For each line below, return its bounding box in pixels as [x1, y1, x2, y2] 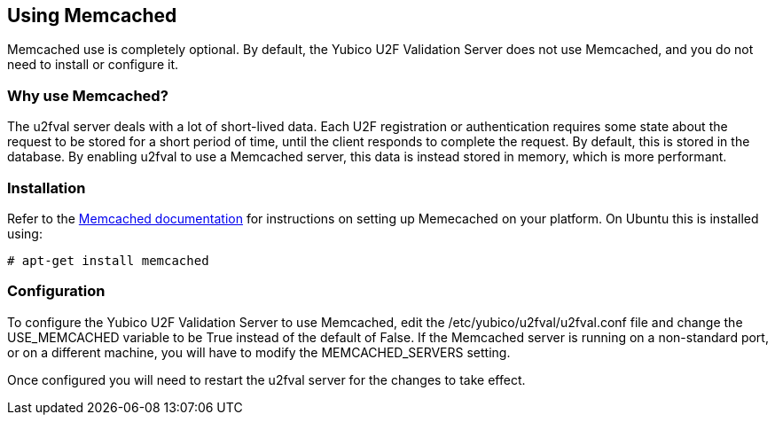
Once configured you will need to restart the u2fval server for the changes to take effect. [7, 371, 526, 387]
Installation [7, 178, 86, 197]
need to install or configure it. [7, 57, 179, 73]
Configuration [7, 282, 106, 301]
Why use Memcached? [7, 86, 168, 105]
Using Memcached [7, 4, 177, 27]
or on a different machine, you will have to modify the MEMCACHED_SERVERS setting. [7, 344, 511, 360]
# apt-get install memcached [7, 253, 209, 268]
